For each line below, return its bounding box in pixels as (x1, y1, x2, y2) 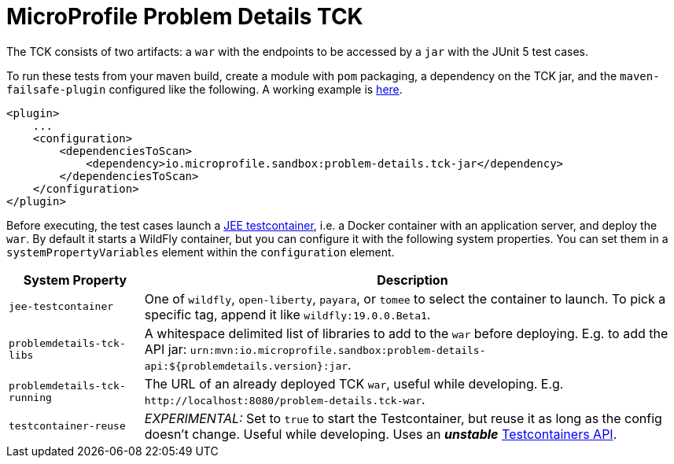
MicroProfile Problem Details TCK (6, 3, 363, 30)
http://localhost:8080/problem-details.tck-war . (144, 391, 425, 407)
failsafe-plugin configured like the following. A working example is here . (6, 82, 403, 96)
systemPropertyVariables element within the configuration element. (6, 245, 395, 259)
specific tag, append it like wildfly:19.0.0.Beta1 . (144, 306, 431, 322)
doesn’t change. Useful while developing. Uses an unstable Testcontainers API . (144, 425, 617, 442)
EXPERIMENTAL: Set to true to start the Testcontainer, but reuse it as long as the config (144, 410, 662, 426)
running (9, 391, 52, 403)
